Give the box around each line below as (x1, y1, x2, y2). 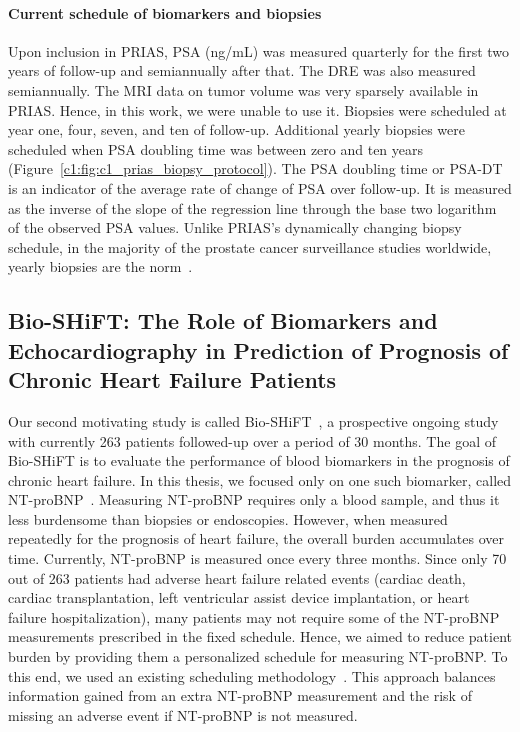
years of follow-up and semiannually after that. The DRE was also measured (8, 60, 476, 81)
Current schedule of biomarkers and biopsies (8, 2, 322, 23)
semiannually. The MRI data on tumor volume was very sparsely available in (8, 79, 479, 100)
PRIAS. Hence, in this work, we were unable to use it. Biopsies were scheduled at (8, 99, 507, 120)
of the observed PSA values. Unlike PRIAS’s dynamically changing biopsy (8, 217, 462, 238)
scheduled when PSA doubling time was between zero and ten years (8, 138, 424, 159)
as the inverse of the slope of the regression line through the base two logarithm (8, 197, 497, 218)
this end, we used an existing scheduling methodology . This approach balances (8, 665, 496, 686)
